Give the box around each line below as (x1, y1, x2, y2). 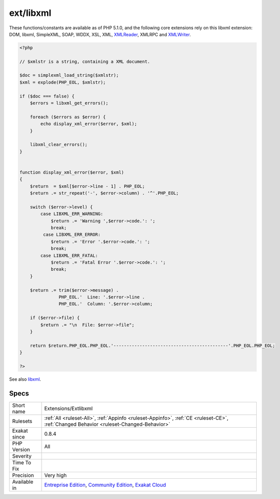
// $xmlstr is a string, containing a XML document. (19, 58, 150, 64)
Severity (12, 452, 32, 459)
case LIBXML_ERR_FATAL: (40, 252, 98, 258)
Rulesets (12, 417, 32, 424)
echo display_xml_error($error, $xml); (40, 121, 137, 127)
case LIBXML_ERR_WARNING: (40, 211, 103, 217)
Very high (44, 472, 67, 479)
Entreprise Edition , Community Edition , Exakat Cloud (44, 481, 166, 488)
